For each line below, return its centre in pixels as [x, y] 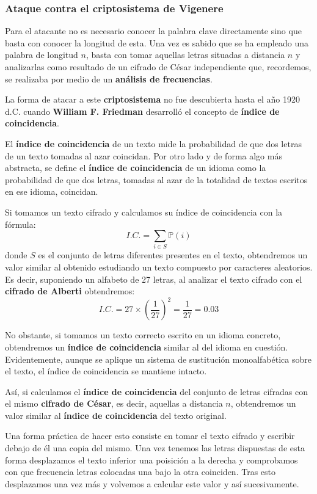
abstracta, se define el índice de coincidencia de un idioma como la [136, 168]
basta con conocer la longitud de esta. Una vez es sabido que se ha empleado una [157, 42]
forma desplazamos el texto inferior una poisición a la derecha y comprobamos [151, 459]
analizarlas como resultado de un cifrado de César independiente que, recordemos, [158, 67]
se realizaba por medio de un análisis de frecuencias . [109, 78]
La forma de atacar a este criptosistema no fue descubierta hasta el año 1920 [152, 99]
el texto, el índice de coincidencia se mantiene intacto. [106, 371]
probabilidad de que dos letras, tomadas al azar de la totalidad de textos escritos [156, 179]
